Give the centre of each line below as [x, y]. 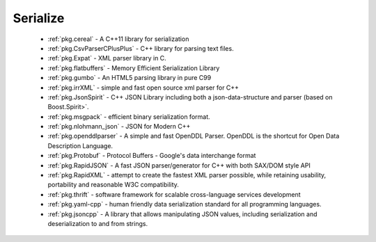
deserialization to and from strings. [98, 223]
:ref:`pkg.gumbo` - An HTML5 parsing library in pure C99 [130, 78]
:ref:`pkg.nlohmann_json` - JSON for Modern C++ [119, 127]
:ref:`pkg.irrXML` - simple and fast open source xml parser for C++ [143, 88]
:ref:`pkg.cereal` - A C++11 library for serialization [118, 39]
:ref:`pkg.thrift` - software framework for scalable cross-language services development [174, 194]
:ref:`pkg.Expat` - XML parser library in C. [107, 58]
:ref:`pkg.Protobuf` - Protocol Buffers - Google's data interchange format [152, 156]
